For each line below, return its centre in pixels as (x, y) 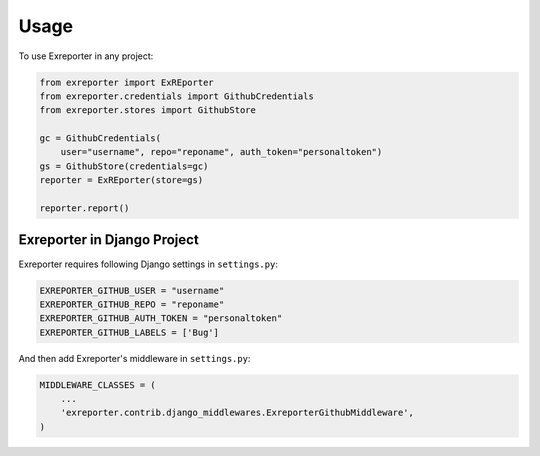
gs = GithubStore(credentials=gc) (124, 166)
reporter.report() (84, 208)
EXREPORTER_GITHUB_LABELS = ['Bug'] (129, 332)
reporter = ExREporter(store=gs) (121, 180)
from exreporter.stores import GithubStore (148, 110)
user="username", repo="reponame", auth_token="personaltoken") (221, 152)
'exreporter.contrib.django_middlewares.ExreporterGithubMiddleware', (237, 413)
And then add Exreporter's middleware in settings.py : (134, 358)
